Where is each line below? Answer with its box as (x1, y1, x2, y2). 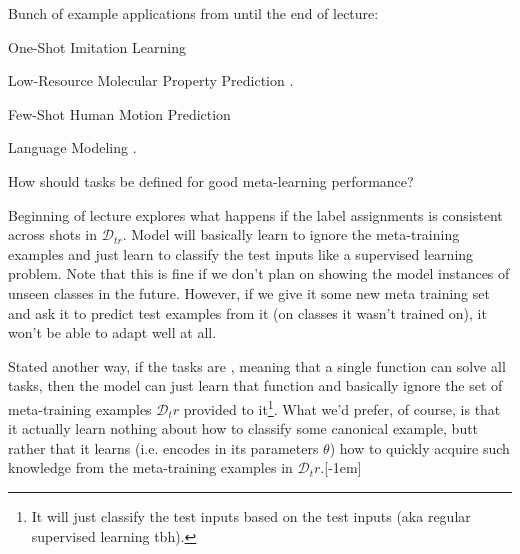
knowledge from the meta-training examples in (8, 457, 293, 478)
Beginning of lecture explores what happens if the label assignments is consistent (8, 204, 503, 225)
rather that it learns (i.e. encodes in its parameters (8, 437, 319, 458)
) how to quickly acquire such (329, 437, 510, 458)
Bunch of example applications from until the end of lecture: (8, 3, 379, 23)
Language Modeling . (8, 137, 137, 158)
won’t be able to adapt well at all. (8, 322, 217, 343)
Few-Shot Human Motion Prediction (8, 103, 231, 124)
